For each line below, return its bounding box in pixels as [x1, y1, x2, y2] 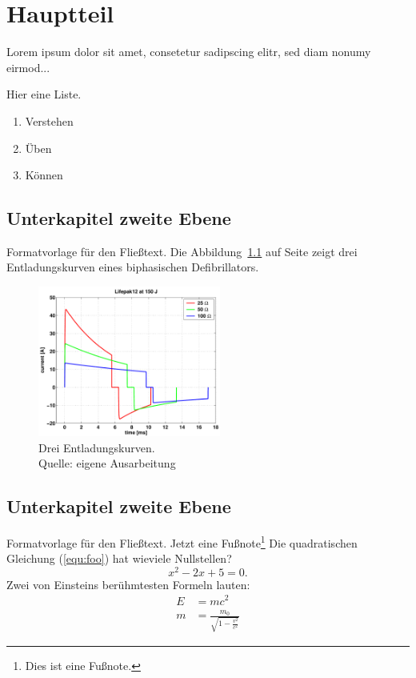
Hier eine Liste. [6, 86, 82, 102]
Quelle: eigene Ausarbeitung [38, 455, 176, 471]
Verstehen [25, 112, 74, 129]
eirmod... [6, 58, 50, 75]
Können [25, 166, 63, 183]
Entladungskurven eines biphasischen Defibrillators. [6, 259, 259, 275]
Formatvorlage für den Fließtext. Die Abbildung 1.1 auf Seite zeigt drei [6, 243, 358, 259]
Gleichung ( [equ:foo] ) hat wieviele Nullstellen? [6, 550, 232, 567]
